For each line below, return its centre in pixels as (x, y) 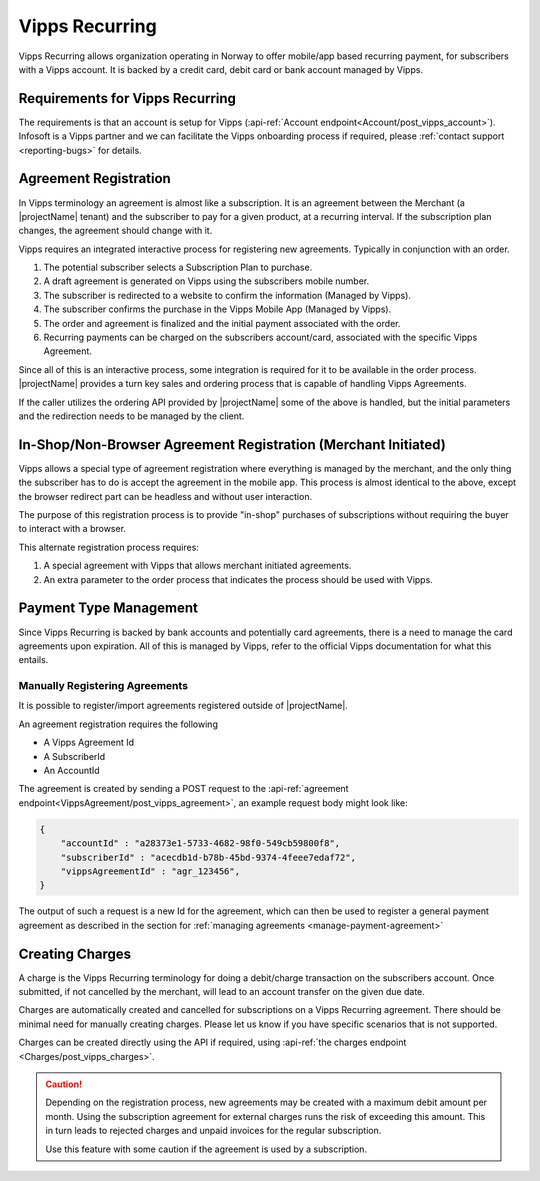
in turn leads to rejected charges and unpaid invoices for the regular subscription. (213, 1131)
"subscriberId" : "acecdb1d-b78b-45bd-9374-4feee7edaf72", (208, 857)
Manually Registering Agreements (103, 686)
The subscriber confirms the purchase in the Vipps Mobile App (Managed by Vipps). (217, 309)
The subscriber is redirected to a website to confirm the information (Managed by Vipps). (227, 295)
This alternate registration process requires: (109, 547)
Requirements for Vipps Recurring (127, 98)
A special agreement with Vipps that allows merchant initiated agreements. (197, 566)
